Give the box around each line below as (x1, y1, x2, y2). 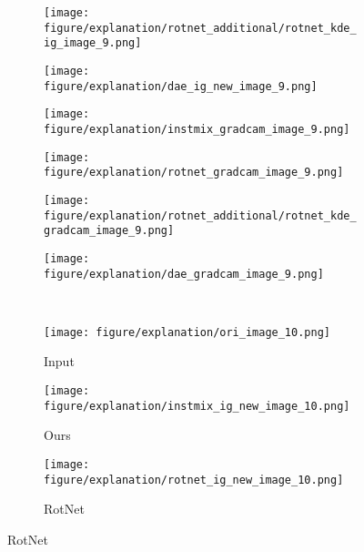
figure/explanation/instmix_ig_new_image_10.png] (44, 399, 350, 413)
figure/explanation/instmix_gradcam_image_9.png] (44, 122, 350, 136)
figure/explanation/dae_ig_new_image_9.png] (44, 79, 318, 93)
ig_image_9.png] (44, 36, 142, 50)
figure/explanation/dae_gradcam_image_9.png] (44, 267, 324, 281)
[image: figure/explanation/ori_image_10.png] (44, 325, 330, 339)
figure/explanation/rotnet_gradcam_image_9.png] (44, 166, 344, 179)
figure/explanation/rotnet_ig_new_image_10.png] (44, 473, 344, 486)
